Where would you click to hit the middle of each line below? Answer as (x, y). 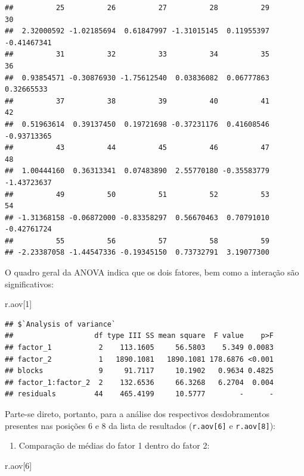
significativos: (29, 284)
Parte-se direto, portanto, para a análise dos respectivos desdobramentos (137, 414)
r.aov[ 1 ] (18, 304)
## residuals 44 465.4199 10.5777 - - (139, 394)
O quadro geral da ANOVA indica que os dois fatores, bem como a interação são (152, 272)
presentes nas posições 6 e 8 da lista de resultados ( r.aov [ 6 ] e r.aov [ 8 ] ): (140, 425)
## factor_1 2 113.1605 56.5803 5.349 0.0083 (139, 348)
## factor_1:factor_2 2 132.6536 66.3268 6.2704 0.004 (139, 382)
